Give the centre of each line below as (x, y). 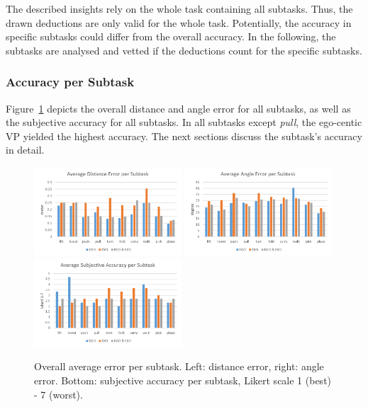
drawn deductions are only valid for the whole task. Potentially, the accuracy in (179, 22)
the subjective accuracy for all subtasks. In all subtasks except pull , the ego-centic (184, 122)
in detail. (25, 150)
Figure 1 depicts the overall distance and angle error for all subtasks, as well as (178, 108)
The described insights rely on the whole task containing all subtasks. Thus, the (179, 8)
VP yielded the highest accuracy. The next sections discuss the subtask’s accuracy (184, 136)
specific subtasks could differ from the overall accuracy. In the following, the (171, 36)
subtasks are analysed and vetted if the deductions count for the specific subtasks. (184, 50)
